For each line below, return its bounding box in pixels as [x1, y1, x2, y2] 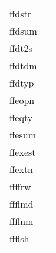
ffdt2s [9, 41, 32, 55]
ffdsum [9, 24, 37, 38]
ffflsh [9, 232, 29, 245]
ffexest [9, 145, 36, 159]
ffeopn [9, 93, 35, 107]
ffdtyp [9, 76, 34, 90]
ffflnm [9, 214, 34, 228]
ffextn [9, 162, 34, 176]
